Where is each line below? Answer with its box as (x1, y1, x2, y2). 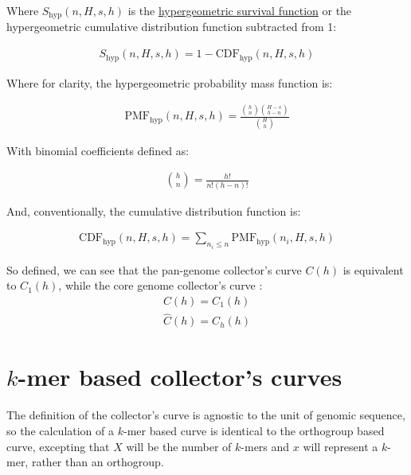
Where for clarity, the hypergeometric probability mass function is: (6, 74, 333, 91)
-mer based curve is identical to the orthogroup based (123, 422, 385, 438)
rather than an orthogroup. (31, 454, 164, 470)
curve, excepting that (6, 438, 110, 454)
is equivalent (342, 261, 404, 278)
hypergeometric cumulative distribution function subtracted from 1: (6, 18, 337, 35)
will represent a (303, 438, 378, 454)
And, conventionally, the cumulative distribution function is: (6, 202, 301, 219)
